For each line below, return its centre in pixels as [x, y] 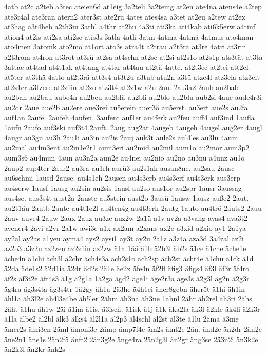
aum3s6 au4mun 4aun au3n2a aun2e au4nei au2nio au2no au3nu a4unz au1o [125, 157]
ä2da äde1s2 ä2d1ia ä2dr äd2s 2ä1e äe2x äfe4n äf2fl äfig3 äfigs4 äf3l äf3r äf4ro [127, 268]
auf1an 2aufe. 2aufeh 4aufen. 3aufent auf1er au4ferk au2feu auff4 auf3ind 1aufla [129, 117]
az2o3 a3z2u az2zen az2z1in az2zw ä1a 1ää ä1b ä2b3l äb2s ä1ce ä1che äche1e [125, 248]
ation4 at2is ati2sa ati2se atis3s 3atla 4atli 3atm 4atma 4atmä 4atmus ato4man [129, 36]
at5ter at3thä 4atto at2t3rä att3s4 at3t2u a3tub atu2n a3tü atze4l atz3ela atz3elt [132, 77]
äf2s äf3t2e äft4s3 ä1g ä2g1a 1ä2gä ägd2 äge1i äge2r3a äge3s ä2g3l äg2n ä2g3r [127, 279]
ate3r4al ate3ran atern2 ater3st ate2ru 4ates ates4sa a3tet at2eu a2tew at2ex [125, 16]
